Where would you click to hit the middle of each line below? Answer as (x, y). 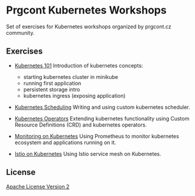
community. (20, 32)
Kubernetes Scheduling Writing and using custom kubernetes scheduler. (102, 107)
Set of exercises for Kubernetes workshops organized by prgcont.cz (89, 26)
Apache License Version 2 (38, 187)
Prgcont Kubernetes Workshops (86, 10)
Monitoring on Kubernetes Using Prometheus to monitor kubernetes (97, 136)
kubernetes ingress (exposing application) (74, 95)
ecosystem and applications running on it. (65, 142)
